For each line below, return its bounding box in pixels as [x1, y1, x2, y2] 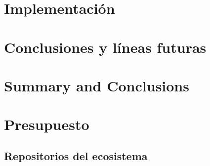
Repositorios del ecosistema [4, 148, 148, 163]
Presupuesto [4, 114, 89, 134]
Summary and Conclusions [4, 75, 189, 95]
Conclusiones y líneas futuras [4, 37, 207, 57]
